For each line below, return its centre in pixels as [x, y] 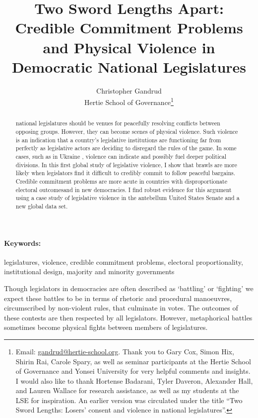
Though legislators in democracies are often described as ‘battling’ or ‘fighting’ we [129, 288]
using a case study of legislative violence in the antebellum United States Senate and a [128, 198]
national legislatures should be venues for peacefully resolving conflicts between [118, 123]
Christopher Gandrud [129, 90]
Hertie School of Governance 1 [129, 101]
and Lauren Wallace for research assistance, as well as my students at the [127, 390]
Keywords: [23, 243]
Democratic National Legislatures [129, 66]
